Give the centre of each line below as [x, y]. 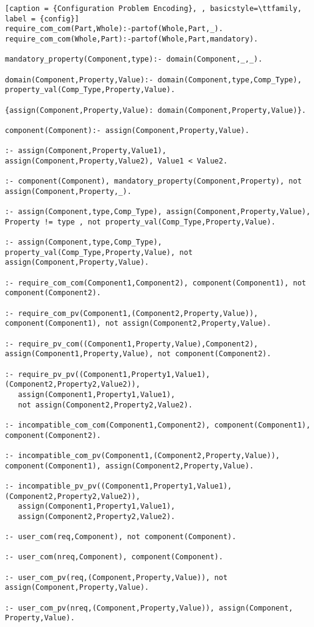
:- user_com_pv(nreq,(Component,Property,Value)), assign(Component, [149, 608]
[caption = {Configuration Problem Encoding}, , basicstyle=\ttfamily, [153, 9]
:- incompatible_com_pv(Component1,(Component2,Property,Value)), [143, 455]
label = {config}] [42, 19]
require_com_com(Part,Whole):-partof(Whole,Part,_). [114, 29]
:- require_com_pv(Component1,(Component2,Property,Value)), [132, 313]
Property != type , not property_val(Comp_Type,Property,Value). [140, 222]
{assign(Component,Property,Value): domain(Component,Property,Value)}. [155, 110]
